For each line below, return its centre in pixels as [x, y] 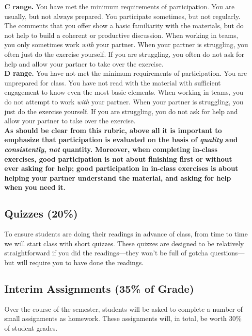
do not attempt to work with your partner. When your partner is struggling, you [124, 101]
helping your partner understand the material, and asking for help [118, 177]
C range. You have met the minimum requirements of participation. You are [119, 6]
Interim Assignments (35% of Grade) [99, 288]
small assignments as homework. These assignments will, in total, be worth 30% [123, 318]
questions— [228, 253]
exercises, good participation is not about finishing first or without [118, 159]
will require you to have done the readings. [80, 262]
